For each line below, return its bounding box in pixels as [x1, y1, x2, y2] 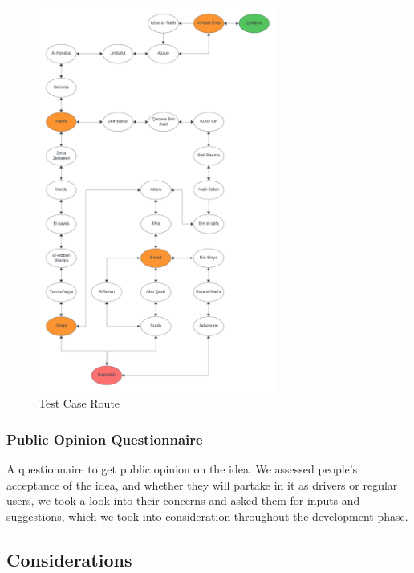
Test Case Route [39, 395, 120, 412]
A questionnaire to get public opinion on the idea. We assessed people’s [6, 461, 358, 477]
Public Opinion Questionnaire [6, 429, 203, 449]
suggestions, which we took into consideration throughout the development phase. [6, 508, 408, 525]
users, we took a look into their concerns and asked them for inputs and [6, 492, 360, 509]
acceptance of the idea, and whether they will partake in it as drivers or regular [6, 476, 398, 493]
